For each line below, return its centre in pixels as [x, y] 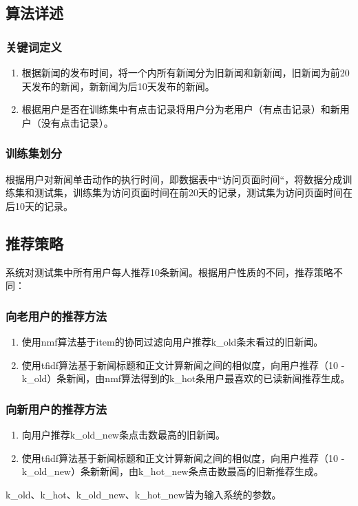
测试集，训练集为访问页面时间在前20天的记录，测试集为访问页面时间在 [193, 192]
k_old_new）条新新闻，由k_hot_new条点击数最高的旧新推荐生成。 [172, 471]
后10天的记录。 [39, 205]
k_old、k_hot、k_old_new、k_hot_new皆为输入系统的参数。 [144, 494]
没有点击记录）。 [77, 122]
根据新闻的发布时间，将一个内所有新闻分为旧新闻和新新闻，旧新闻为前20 [186, 72]
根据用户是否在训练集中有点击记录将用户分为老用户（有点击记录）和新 [181, 109]
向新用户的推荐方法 [56, 409]
